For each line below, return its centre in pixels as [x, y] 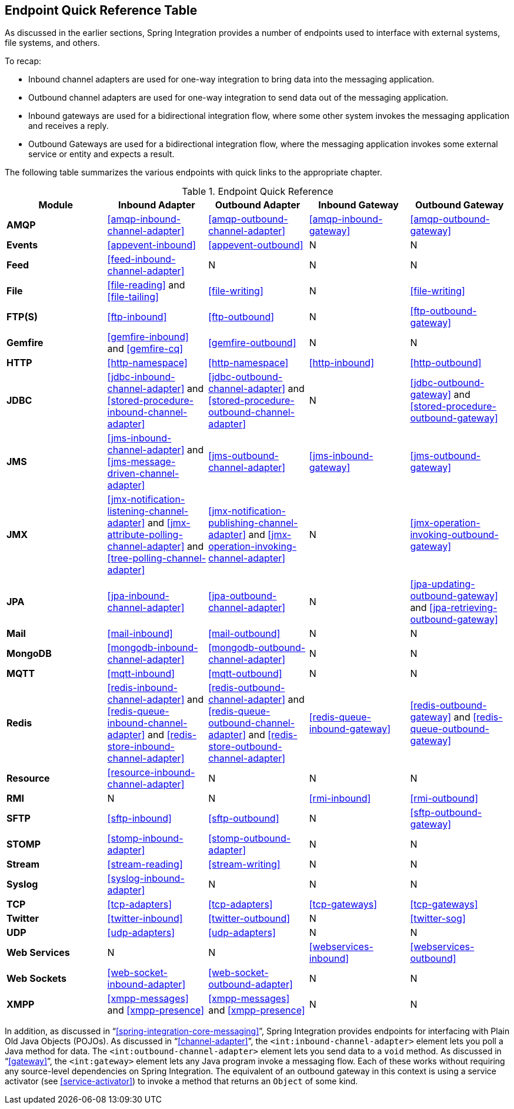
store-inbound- [141, 747]
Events [22, 245]
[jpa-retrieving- [463, 608]
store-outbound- [245, 747]
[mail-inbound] [140, 634]
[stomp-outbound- [250, 839]
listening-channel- [148, 511]
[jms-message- [141, 462]
